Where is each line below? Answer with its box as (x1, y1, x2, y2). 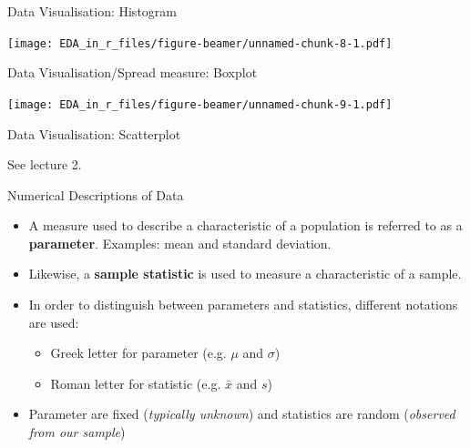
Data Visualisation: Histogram (7, 2, 177, 20)
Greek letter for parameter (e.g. (50, 343, 227, 362)
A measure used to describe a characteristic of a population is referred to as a (28, 216, 463, 235)
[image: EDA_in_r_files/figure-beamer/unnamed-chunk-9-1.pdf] (7, 97, 393, 111)
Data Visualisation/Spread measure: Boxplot (7, 63, 258, 82)
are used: (28, 312, 79, 331)
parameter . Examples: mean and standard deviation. (28, 233, 332, 252)
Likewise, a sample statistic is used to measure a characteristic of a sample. (28, 264, 462, 283)
